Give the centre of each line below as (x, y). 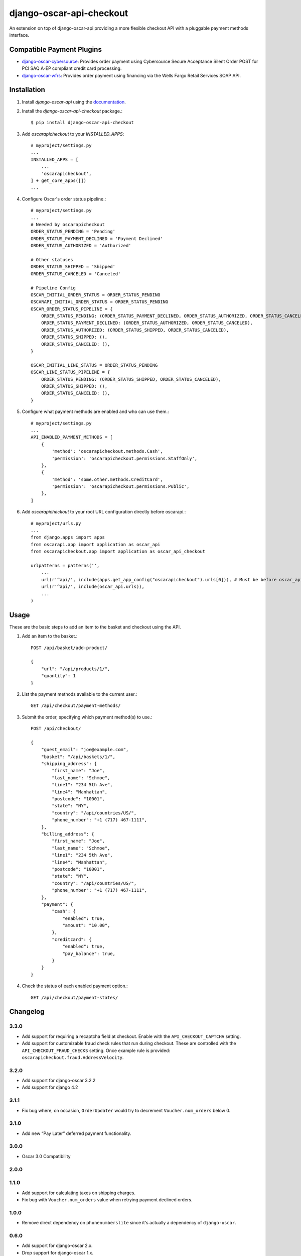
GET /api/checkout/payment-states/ (74, 998)
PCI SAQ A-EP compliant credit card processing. (72, 68)
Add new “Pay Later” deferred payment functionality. (77, 1133)
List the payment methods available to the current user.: (80, 694)
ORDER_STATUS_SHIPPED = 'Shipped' (73, 267)
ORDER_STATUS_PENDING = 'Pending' (73, 232)
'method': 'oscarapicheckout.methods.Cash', (107, 451)
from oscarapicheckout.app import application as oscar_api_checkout (118, 552)
